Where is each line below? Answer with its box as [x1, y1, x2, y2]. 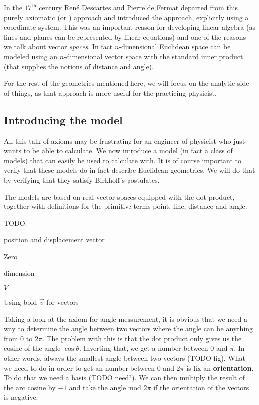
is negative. [4, 392, 38, 402]
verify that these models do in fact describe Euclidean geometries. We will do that [4, 165, 255, 175]
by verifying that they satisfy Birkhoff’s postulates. [4, 174, 160, 185]
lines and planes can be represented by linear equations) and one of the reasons [4, 31, 246, 42]
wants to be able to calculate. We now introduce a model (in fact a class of [4, 145, 233, 156]
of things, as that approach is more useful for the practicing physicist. [4, 87, 217, 98]
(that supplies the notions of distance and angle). [4, 61, 154, 71]
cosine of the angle [4, 343, 61, 353]
